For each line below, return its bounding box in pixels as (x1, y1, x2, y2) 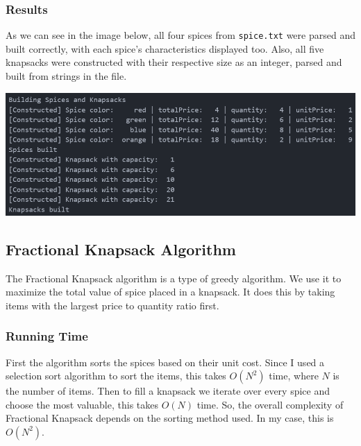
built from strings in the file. (6, 69, 127, 83)
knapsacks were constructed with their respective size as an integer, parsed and (6, 55, 342, 69)
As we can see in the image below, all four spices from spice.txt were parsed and (6, 28, 355, 42)
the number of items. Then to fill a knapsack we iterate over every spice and (6, 384, 330, 398)
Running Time (6, 327, 88, 345)
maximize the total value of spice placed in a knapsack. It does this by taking (6, 284, 335, 299)
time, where (269, 368, 319, 383)
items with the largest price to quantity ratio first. (6, 298, 219, 312)
